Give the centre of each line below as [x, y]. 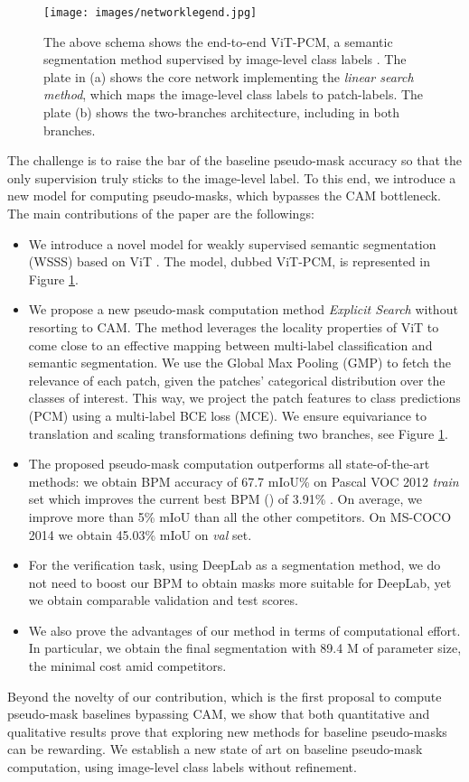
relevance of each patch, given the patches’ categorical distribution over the [237, 380]
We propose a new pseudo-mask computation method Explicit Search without [243, 309]
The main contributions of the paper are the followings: [161, 213]
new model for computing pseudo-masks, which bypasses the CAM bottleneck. [224, 195]
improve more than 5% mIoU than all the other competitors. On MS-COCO [240, 516]
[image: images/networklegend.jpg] [150, 13]
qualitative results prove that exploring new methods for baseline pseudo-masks [227, 731]
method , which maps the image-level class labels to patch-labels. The [234, 94]
